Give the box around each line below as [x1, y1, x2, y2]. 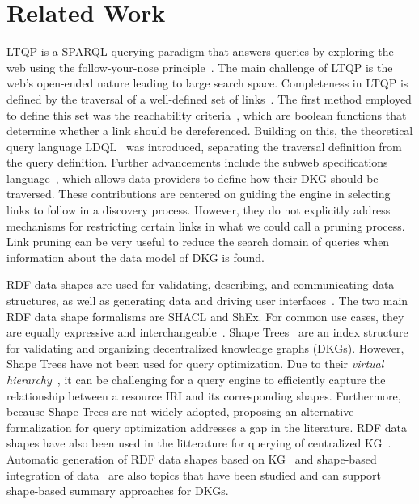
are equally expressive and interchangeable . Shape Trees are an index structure [6, 324, 408, 341]
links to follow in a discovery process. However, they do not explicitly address [6, 201, 391, 218]
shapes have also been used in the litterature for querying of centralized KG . [6, 434, 391, 451]
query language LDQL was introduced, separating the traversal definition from [6, 138, 402, 155]
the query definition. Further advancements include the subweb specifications [6, 154, 388, 171]
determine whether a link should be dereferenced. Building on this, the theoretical [6, 122, 413, 139]
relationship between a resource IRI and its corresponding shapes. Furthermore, [6, 387, 401, 404]
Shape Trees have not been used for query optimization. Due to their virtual [6, 355, 384, 372]
